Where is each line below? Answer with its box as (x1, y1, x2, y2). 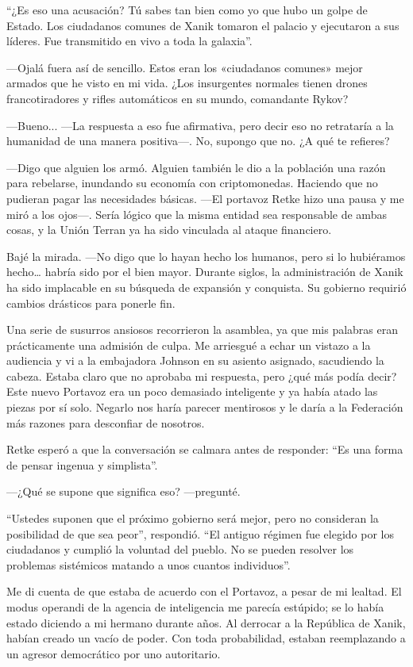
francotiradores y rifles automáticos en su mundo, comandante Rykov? (6, 90, 349, 106)
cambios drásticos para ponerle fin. (6, 294, 176, 311)
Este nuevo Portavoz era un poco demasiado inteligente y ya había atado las (6, 383, 378, 400)
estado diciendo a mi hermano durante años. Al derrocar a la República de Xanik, (6, 614, 406, 631)
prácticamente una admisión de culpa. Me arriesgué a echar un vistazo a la (6, 336, 371, 353)
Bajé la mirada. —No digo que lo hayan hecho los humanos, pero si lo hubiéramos (6, 247, 406, 264)
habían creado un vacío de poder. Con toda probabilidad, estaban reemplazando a (6, 630, 406, 646)
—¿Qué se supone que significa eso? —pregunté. (6, 483, 241, 500)
